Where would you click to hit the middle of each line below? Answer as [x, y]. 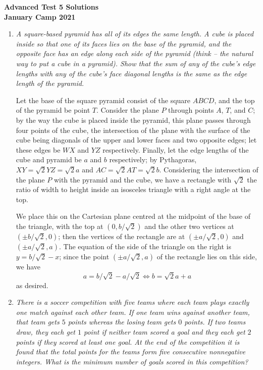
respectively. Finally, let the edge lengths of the [176, 149]
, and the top [234, 100]
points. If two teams [215, 322]
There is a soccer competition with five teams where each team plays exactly [133, 302]
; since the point [84, 256]
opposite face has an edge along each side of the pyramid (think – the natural [135, 53]
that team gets [38, 322]
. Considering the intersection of [209, 169]
